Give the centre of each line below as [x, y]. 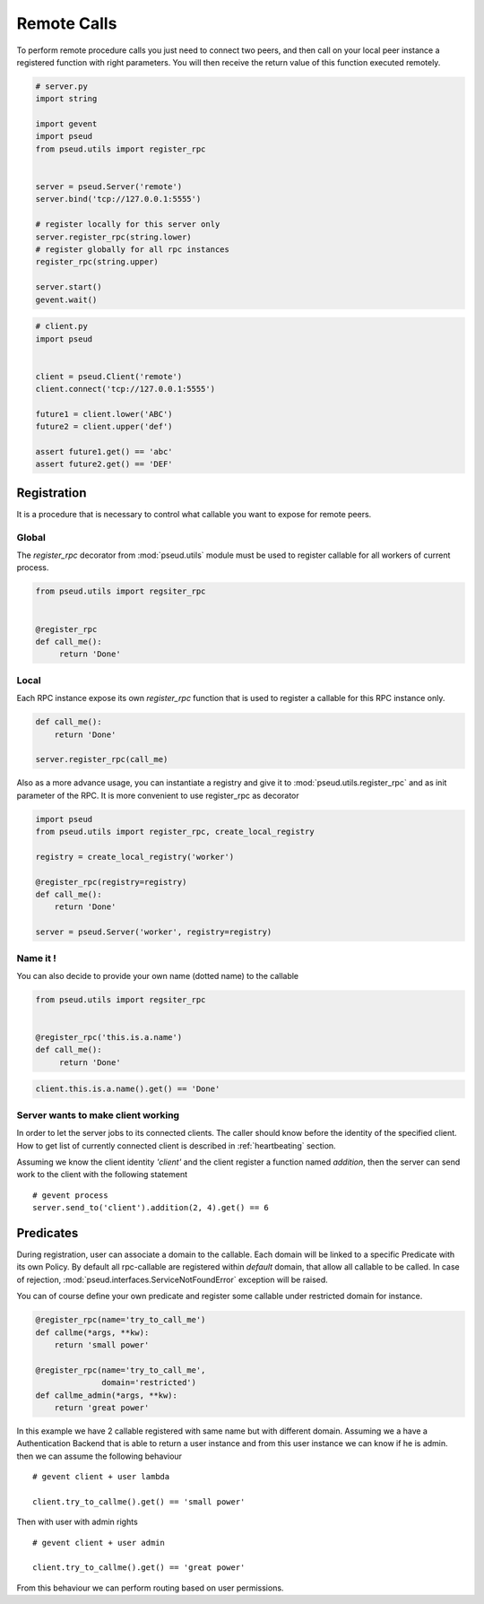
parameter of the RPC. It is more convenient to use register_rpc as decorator [158, 795]
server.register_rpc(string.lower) [113, 237]
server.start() [69, 287]
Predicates [48, 1233]
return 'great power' [102, 1407]
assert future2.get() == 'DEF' [104, 464]
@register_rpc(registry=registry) [111, 882]
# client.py [62, 326]
